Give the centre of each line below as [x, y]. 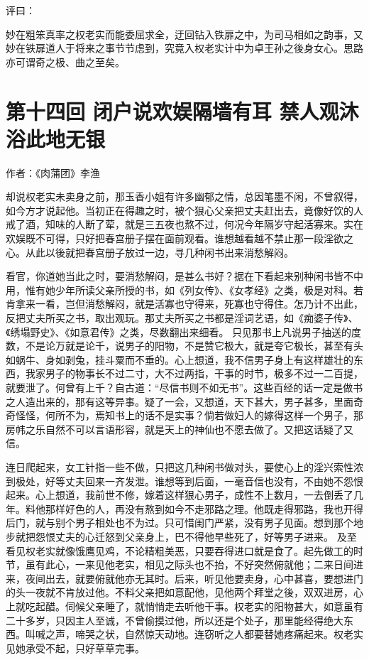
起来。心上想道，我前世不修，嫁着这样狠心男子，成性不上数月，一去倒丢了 [180, 495]
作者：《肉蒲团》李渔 [53, 172]
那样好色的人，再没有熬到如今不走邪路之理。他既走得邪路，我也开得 [204, 508]
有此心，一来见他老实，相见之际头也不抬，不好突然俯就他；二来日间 [194, 564]
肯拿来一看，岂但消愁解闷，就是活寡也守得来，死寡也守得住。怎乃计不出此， [184, 304]
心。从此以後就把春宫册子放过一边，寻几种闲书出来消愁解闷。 [150, 252]
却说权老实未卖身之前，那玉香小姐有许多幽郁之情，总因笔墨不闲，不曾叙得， [184, 196]
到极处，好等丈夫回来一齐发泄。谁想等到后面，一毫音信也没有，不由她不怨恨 [184, 481]
